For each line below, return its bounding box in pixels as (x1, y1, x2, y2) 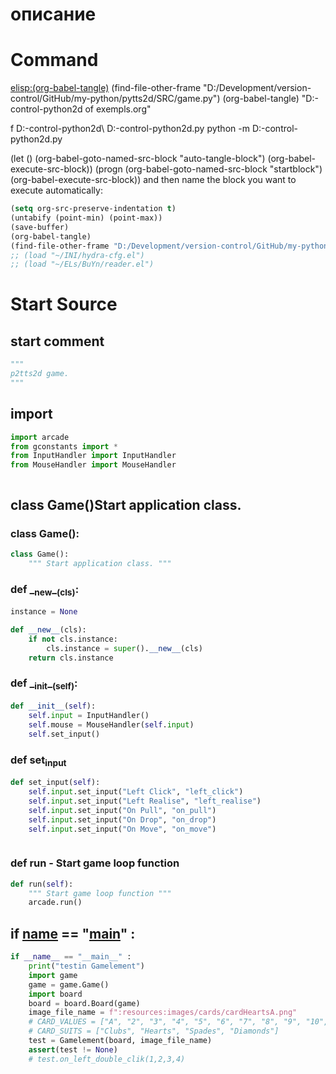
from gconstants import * (10, 441, 118, 452)
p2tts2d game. (10, 369, 70, 379)
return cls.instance (28, 653, 114, 663)
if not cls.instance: (28, 634, 118, 644)
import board (28, 989, 83, 999)
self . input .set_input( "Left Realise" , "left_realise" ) (28, 796, 262, 806)
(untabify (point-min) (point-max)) (10, 213, 163, 223)
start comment (10, 333, 105, 350)
